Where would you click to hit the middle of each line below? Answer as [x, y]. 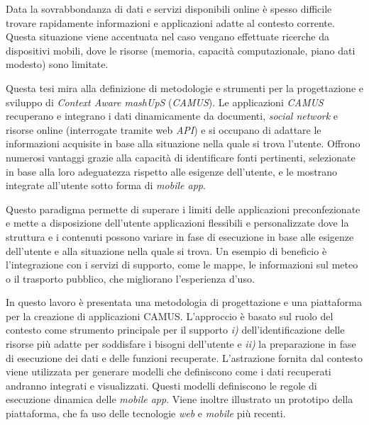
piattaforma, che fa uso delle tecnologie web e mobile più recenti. [146, 413]
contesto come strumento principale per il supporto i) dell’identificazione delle [175, 330]
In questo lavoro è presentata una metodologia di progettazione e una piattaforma [184, 302]
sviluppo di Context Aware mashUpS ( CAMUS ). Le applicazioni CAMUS [165, 102]
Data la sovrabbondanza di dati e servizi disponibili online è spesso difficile [169, 8]
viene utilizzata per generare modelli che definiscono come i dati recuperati [169, 372]
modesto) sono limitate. [57, 64]
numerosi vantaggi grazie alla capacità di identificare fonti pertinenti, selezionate [181, 157]
